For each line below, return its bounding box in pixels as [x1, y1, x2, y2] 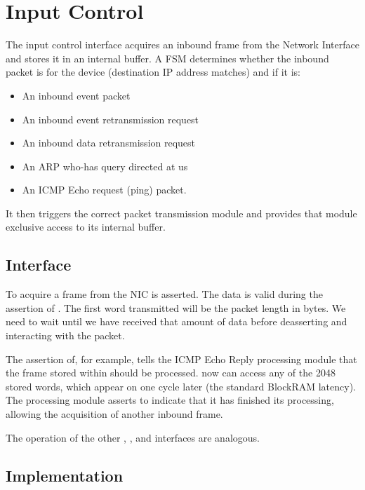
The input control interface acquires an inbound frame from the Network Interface [6, 37, 359, 52]
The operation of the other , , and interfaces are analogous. [6, 430, 260, 444]
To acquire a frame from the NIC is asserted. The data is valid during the [6, 287, 323, 301]
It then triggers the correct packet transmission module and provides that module [6, 205, 357, 220]
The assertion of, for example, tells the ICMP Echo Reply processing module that [6, 351, 357, 366]
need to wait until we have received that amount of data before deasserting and [6, 314, 347, 329]
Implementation [6, 464, 124, 486]
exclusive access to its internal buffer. [6, 219, 166, 234]
